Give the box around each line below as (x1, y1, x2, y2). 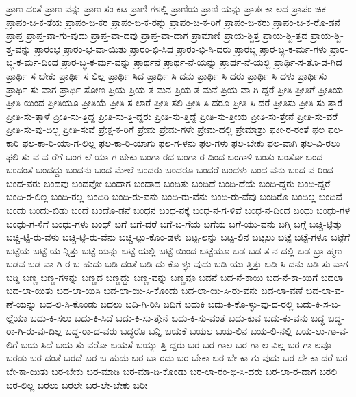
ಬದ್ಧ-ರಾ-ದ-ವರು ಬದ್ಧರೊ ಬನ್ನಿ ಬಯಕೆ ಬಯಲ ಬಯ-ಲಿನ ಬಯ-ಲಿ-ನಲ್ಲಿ (65, 324, 292, 338)
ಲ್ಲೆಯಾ (6, 310, 27, 324)
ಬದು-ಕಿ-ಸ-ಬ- (296, 297, 342, 311)
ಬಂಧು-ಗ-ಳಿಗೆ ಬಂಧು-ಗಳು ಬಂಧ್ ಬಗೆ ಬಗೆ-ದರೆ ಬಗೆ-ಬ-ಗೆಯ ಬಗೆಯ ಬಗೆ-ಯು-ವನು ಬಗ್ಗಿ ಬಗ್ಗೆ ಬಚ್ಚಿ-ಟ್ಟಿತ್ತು (6, 216, 342, 230)
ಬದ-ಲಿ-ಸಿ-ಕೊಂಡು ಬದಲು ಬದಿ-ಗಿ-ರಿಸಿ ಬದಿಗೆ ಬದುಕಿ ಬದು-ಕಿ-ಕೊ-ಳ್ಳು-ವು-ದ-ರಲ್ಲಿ (39, 297, 294, 311)
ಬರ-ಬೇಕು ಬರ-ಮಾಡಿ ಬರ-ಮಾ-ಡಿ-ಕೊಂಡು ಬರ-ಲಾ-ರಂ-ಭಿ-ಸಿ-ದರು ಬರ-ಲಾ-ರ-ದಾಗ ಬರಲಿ (51, 364, 338, 378)
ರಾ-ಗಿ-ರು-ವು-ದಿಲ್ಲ (6, 324, 62, 338)
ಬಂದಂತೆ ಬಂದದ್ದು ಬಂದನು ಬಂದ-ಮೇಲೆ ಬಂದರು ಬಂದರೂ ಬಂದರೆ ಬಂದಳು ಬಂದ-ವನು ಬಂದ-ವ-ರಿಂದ (6, 163, 333, 177)
